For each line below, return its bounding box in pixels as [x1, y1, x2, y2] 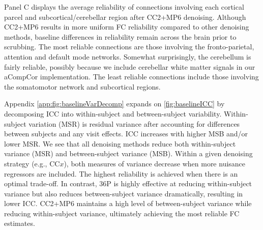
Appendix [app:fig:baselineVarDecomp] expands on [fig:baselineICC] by [4, 98, 225, 109]
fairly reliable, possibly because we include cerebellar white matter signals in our [4, 61, 255, 72]
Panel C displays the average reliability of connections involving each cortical [4, 2, 244, 12]
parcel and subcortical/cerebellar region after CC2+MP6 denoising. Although [4, 11, 246, 22]
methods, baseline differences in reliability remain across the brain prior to [4, 31, 237, 42]
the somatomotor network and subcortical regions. [4, 81, 161, 92]
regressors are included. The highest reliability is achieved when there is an [4, 168, 238, 179]
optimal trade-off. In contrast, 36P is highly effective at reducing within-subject [4, 178, 252, 189]
